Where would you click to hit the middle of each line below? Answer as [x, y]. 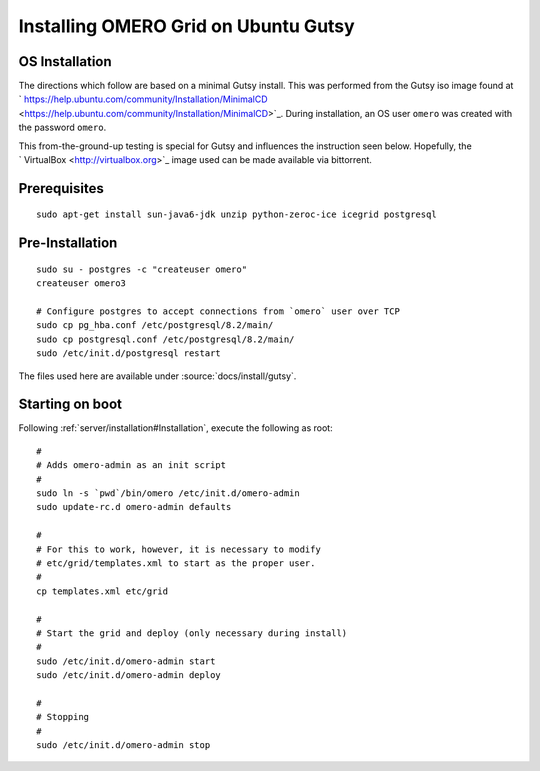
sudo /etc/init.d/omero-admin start [126, 661]
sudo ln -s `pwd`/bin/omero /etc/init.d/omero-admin [168, 493]
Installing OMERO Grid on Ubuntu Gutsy [186, 26]
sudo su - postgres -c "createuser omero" [142, 269]
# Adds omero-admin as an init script [131, 465]
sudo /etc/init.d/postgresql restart [129, 353]
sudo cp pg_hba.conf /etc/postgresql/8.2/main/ [155, 325]
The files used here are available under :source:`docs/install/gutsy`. [157, 376]
